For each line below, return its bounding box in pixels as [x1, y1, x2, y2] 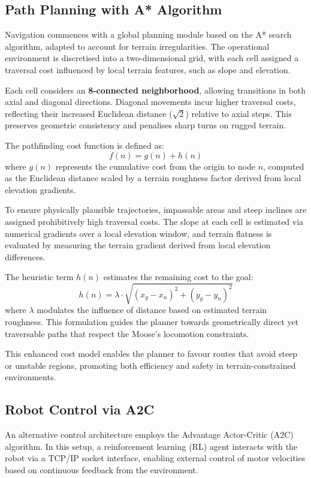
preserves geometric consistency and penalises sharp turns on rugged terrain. [5, 119, 286, 131]
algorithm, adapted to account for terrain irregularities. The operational [5, 40, 270, 52]
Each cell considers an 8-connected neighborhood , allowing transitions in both [5, 83, 306, 96]
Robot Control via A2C [5, 400, 155, 419]
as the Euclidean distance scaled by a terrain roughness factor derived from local [5, 172, 301, 184]
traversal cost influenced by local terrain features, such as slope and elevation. [5, 63, 291, 76]
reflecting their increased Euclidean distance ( [5, 107, 173, 119]
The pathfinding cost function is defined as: [5, 139, 164, 151]
